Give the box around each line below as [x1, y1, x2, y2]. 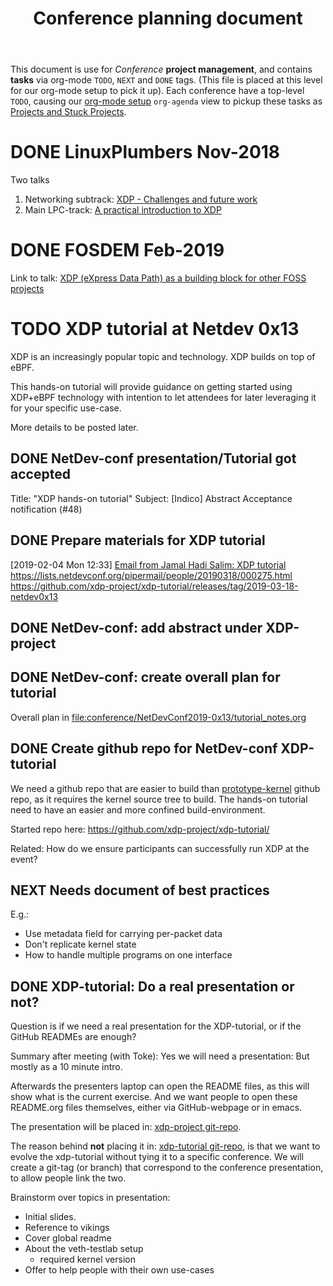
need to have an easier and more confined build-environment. [10, 803, 266, 816]
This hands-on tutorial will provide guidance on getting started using [10, 381, 293, 392]
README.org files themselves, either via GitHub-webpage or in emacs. [10, 1102, 303, 1114]
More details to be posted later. [10, 422, 139, 433]
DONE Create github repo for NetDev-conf [10, 740, 278, 757]
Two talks [10, 174, 50, 186]
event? [10, 853, 38, 865]
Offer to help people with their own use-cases [24, 1264, 215, 1276]
